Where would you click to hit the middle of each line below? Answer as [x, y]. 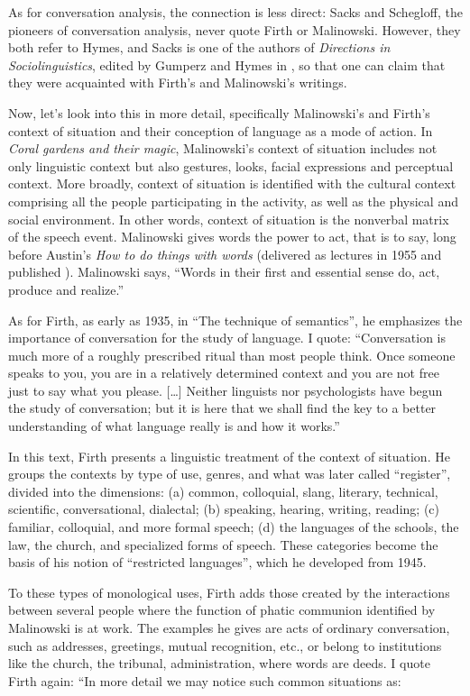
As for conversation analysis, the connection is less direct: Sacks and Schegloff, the [235, 12]
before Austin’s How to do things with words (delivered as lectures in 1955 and [225, 254]
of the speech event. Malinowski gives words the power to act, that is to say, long [232, 237]
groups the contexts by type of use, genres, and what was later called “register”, [230, 474]
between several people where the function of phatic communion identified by [222, 610]
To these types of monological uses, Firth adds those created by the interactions [229, 592]
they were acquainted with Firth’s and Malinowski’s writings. [178, 82]
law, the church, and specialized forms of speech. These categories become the [223, 544]
